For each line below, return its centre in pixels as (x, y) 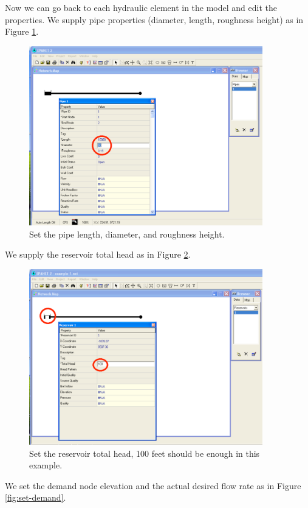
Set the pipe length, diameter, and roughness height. (127, 234)
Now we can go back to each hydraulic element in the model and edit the (141, 7)
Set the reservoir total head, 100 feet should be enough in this (145, 453)
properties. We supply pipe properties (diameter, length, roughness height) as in (154, 19)
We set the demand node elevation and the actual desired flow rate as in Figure (153, 485)
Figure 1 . (22, 31)
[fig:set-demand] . (36, 497)
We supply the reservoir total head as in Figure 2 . (98, 254)
